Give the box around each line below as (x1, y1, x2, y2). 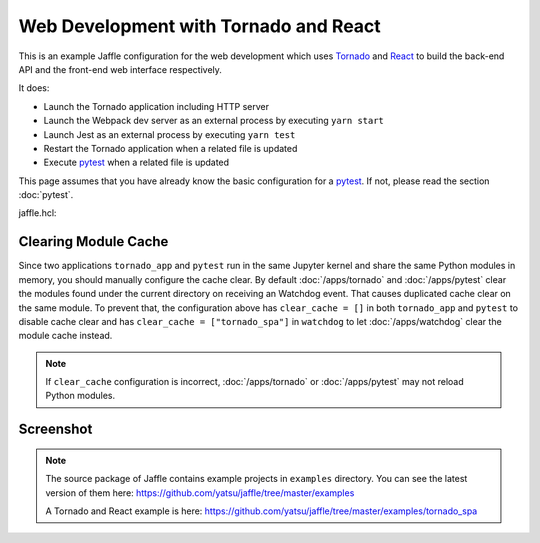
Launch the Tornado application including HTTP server (43, 100, 270, 112)
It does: (18, 82, 50, 94)
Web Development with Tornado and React (18, 15, 382, 37)
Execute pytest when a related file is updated (43, 156, 230, 169)
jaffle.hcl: (18, 207, 57, 219)
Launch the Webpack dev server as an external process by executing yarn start (43, 115, 385, 127)
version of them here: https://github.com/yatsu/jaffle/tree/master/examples (45, 486, 355, 499)
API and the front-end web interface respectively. (18, 63, 222, 75)
